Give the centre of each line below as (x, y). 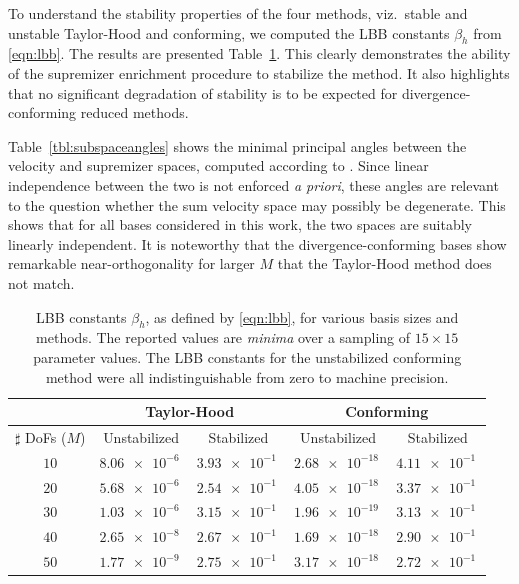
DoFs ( (46, 436)
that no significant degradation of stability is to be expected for (203, 92)
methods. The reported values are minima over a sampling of (223, 337)
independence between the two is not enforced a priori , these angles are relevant (253, 184)
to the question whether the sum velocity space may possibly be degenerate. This (257, 204)
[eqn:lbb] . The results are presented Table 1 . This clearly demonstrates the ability (259, 53)
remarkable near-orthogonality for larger (131, 263)
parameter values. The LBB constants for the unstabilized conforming (247, 356)
